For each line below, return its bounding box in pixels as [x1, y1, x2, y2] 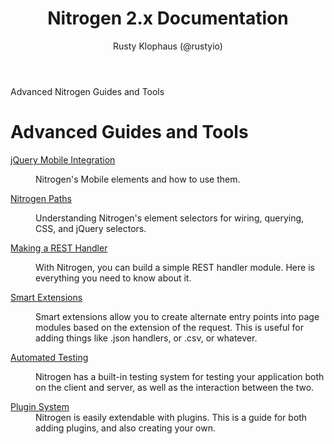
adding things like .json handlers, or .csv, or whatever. [35, 332, 258, 344]
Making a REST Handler [10, 242, 108, 254]
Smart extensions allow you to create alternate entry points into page [35, 310, 320, 322]
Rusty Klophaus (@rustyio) [113, 40, 223, 52]
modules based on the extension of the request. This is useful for [35, 321, 305, 333]
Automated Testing [10, 351, 89, 363]
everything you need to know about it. [35, 272, 192, 284]
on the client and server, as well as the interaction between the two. [35, 381, 315, 393]
